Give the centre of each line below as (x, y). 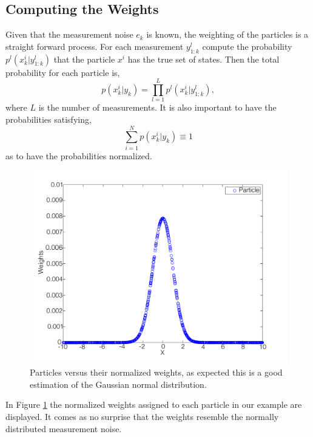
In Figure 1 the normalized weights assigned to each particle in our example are (154, 404)
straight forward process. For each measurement (95, 46)
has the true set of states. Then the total (204, 59)
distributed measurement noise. (64, 428)
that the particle (84, 59)
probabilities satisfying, (49, 119)
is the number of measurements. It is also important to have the (157, 107)
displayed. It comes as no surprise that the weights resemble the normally (142, 416)
